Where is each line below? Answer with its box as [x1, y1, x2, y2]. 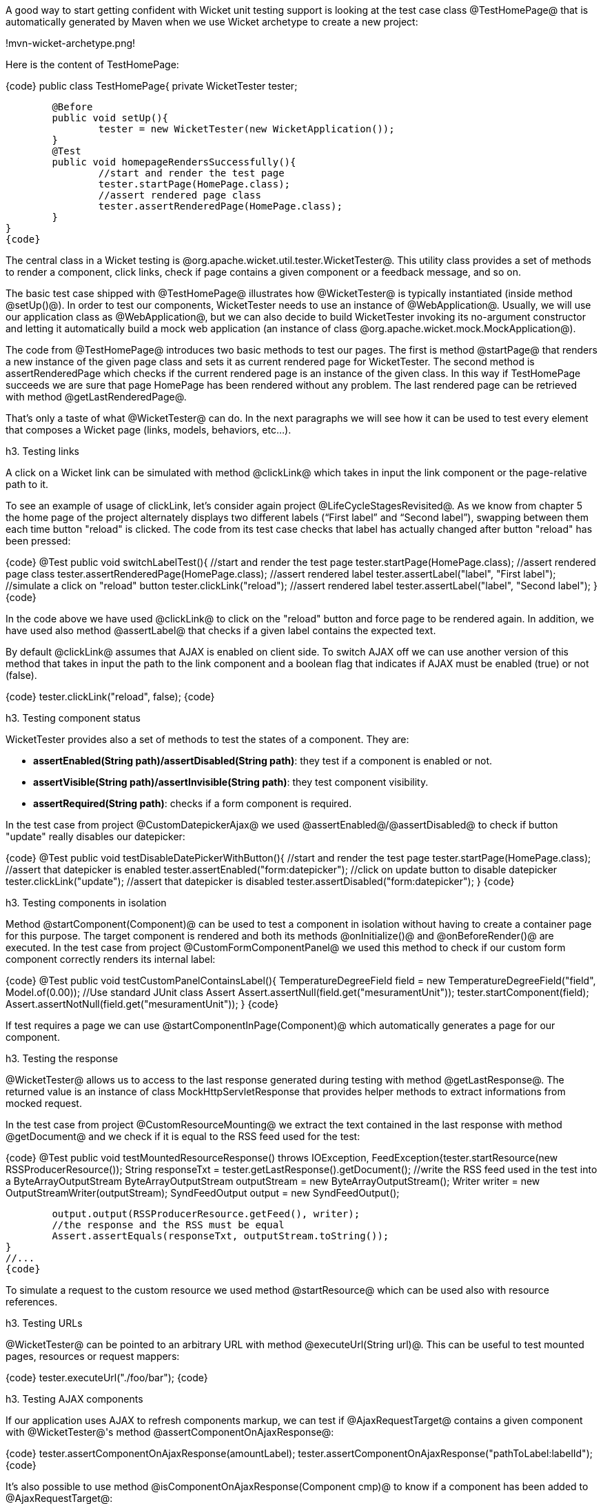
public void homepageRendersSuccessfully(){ [52, 156, 296, 167]
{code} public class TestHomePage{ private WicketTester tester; [6, 80, 298, 92]
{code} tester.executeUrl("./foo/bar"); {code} [6, 1372, 208, 1383]
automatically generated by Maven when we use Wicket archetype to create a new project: [6, 16, 418, 28]
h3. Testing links [6, 445, 79, 457]
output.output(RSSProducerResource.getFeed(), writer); [52, 1208, 360, 1219]
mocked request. [6, 1097, 82, 1109]
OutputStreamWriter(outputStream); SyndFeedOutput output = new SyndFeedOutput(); [6, 1187, 400, 1199]
